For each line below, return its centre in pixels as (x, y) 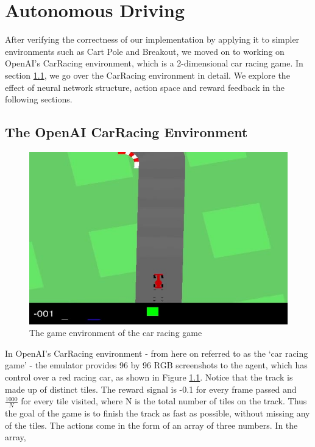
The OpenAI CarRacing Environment (126, 132)
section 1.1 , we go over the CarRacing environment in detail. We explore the (147, 75)
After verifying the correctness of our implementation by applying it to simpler (152, 39)
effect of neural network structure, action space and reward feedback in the (145, 87)
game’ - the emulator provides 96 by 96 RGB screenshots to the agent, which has (156, 365)
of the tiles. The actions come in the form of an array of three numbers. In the (151, 425)
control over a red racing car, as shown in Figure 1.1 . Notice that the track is (149, 377)
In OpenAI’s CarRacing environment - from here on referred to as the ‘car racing (157, 353)
